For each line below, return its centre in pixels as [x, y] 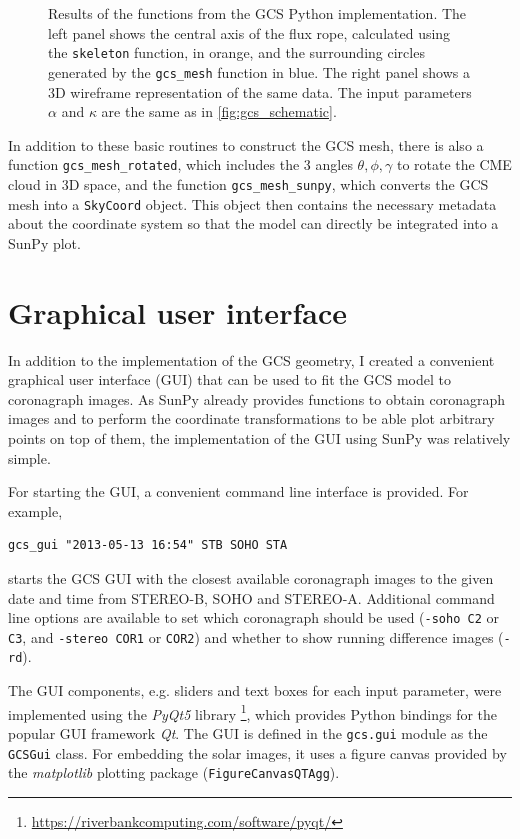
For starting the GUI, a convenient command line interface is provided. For [238, 491]
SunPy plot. [44, 242]
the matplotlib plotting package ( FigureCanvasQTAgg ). [174, 772]
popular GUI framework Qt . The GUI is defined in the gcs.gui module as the [248, 732]
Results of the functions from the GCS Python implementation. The [257, 13]
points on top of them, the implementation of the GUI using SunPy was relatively [259, 437]
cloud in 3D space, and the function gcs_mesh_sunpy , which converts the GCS [248, 183]
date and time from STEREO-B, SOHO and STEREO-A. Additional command [251, 597]
